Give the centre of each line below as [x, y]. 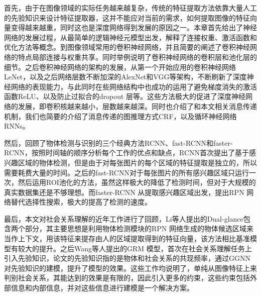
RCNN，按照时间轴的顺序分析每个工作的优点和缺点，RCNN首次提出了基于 [127, 153]
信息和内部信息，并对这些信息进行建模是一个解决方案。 [102, 288]
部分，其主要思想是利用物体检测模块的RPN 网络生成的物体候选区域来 [139, 228]
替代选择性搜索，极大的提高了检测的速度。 [81, 202]
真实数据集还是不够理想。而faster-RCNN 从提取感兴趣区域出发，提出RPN [124, 192]
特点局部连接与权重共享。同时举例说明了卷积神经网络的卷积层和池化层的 [137, 57]
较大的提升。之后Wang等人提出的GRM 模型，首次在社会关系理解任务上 [135, 248]
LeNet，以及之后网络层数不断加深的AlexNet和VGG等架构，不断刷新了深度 [125, 77]
